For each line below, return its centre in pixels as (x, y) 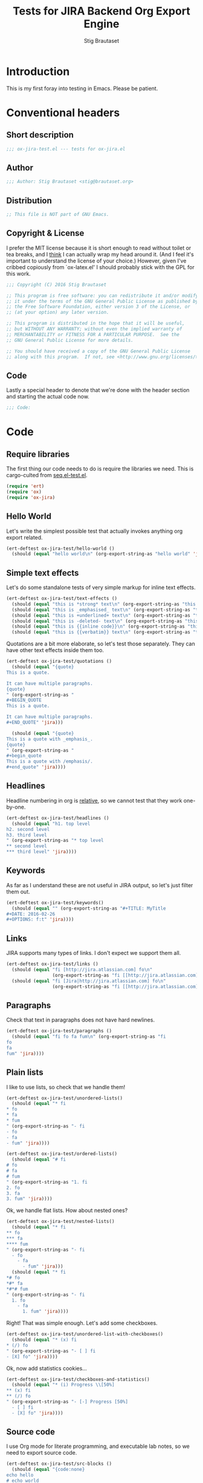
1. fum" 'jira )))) (45, 1312)
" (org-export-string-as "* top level (55, 841)
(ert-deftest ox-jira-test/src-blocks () (59, 1464)
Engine (101, 24)
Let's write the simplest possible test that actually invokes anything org (95, 531)
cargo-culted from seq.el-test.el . (47, 475)
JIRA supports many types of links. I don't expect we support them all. (94, 953)
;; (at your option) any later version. (58, 313)
